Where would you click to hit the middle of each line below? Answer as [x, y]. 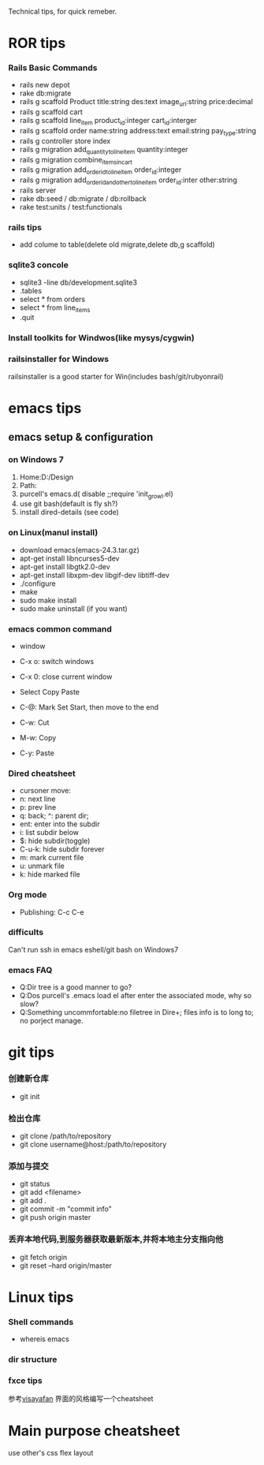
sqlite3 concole [39, 265]
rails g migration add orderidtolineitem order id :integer [100, 171]
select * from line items [55, 308]
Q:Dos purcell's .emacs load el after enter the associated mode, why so [136, 996]
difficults [26, 932]
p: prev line [38, 807]
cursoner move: [45, 791]
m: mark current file [52, 858]
